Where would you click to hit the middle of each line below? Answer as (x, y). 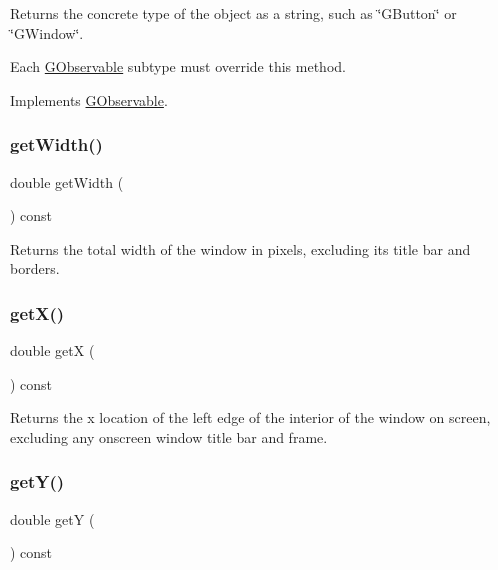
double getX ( (52, 350)
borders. (35, 268)
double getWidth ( (67, 181)
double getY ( (52, 518)
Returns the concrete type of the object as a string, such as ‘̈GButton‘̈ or (233, 13)
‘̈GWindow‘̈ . (47, 32)
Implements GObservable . (89, 99)
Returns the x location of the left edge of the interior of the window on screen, (250, 417)
